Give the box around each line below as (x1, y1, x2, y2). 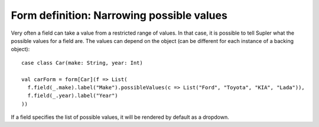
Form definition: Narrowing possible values (11, 9, 227, 22)
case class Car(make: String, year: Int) (21, 59, 143, 66)
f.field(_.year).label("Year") (27, 92, 118, 99)
